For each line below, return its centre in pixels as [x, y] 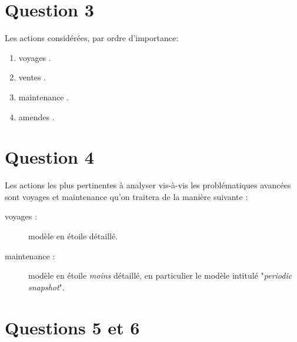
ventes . [32, 77]
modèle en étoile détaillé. [73, 236]
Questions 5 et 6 [72, 327]
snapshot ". [46, 287]
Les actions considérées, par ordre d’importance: [92, 38]
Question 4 [49, 157]
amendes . [36, 116]
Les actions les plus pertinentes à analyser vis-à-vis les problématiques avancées [148, 185]
